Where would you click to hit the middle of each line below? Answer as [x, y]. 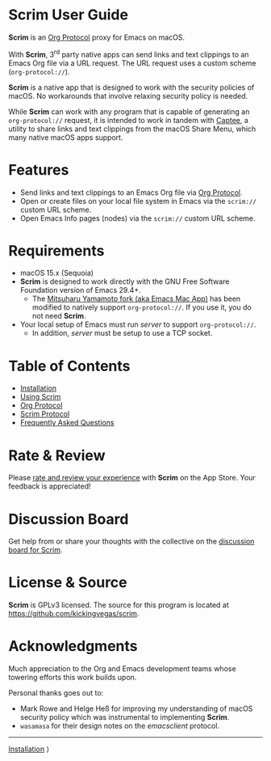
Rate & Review [57, 455]
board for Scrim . [35, 550]
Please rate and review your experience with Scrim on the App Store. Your [132, 478]
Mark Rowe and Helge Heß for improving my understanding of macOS [136, 708]
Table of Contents [69, 366]
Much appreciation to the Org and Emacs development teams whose [122, 669]
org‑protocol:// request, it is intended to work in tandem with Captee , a [128, 120]
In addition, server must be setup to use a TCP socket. [122, 333]
